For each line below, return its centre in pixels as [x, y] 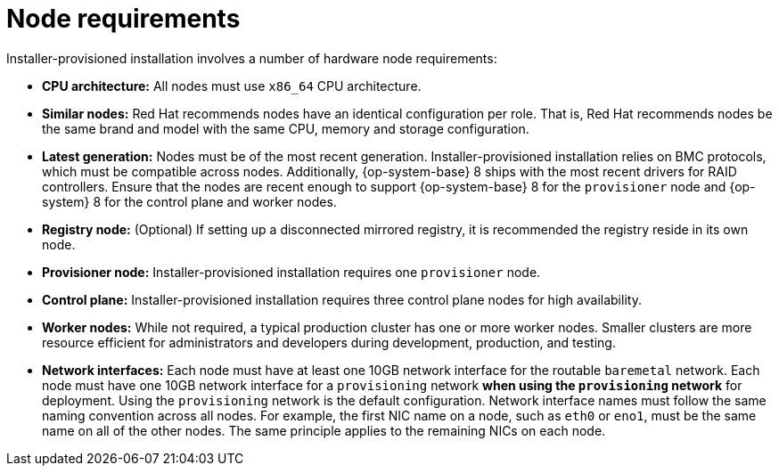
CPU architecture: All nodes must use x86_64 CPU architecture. [232, 86]
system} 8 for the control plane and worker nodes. [189, 201]
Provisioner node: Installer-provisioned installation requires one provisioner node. [291, 272]
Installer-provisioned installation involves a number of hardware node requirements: [252, 58]
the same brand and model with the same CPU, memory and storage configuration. [286, 128]
